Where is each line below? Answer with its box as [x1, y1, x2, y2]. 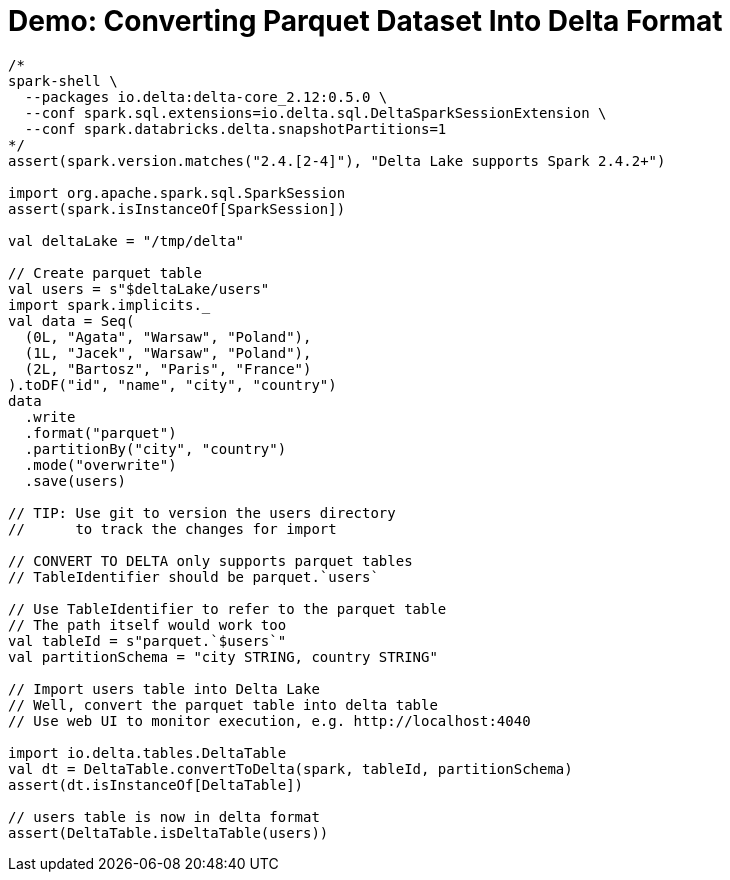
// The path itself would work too [8, 616, 287, 633]
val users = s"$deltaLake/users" [8, 280, 270, 297]
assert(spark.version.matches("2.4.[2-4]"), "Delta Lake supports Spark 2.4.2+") [8, 152, 666, 169]
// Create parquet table [8, 264, 202, 281]
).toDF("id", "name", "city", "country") [8, 376, 337, 393]
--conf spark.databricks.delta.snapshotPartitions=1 [24, 120, 447, 137]
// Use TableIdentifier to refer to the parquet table [8, 600, 447, 617]
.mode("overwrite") [24, 456, 177, 473]
